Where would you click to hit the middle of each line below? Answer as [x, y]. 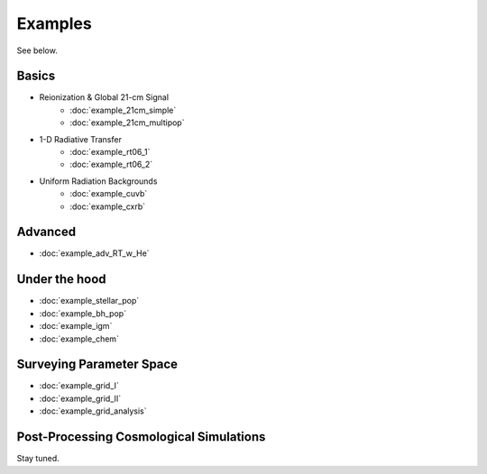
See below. [37, 50]
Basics [36, 76]
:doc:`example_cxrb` [108, 206]
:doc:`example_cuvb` [109, 194]
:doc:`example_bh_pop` [83, 313]
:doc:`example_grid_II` [80, 398]
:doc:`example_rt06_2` [111, 164]
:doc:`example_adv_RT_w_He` [94, 253]
